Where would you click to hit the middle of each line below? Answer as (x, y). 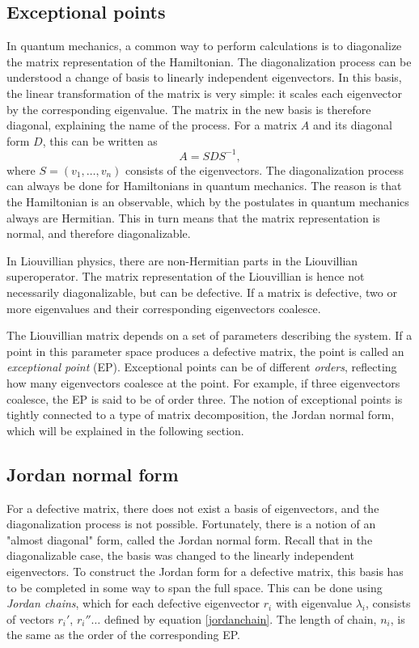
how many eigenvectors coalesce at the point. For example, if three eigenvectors (203, 382)
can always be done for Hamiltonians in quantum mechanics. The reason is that (204, 186)
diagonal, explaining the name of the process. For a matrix (152, 125)
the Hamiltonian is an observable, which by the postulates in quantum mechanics (208, 202)
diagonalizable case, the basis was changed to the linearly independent (181, 555)
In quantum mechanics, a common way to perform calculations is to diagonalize (204, 46)
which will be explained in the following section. (125, 430)
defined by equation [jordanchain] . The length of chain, (240, 618)
